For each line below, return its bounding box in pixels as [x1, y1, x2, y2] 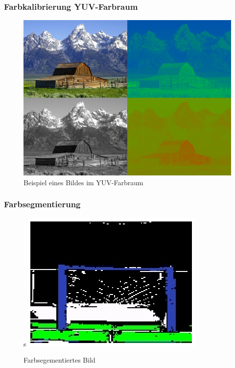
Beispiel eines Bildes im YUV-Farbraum [23, 177, 143, 187]
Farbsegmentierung [4, 198, 81, 210]
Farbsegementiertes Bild [23, 355, 95, 365]
